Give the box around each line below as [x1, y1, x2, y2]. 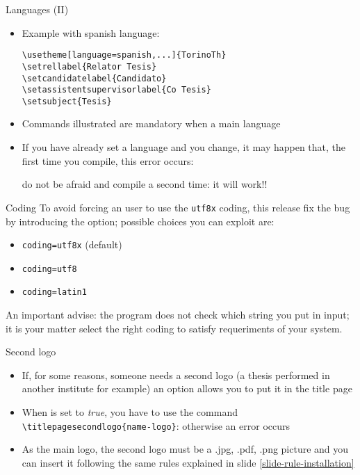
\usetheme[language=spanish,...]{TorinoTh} [22, 50, 227, 61]
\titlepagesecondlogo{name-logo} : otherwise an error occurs [22, 418, 291, 433]
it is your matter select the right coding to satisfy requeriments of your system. [6, 321, 343, 335]
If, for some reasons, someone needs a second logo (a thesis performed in [22, 367, 330, 382]
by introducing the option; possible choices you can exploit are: [6, 214, 275, 228]
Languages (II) [6, 2, 69, 16]
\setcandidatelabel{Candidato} [22, 73, 167, 83]
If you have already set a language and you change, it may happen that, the [22, 140, 346, 154]
